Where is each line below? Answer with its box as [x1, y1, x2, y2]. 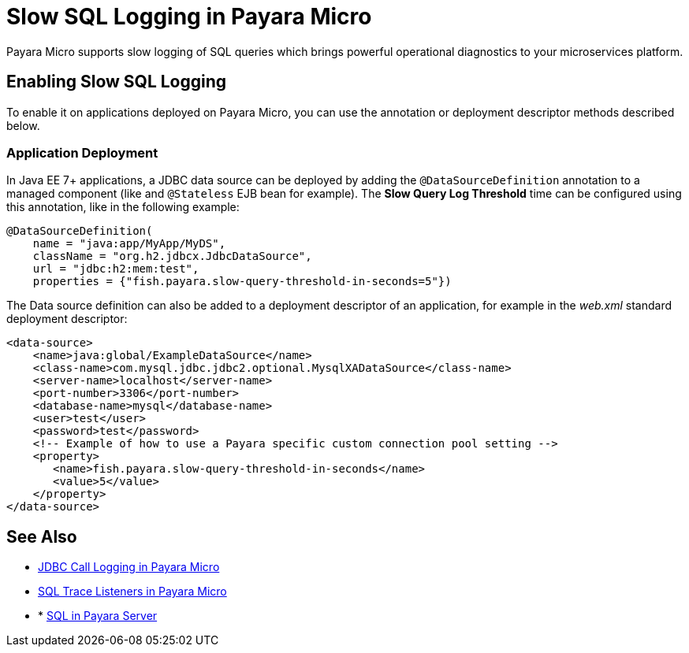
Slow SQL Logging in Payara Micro [6, 3, 372, 30]
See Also [6, 526, 77, 547]
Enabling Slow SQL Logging [6, 72, 227, 92]
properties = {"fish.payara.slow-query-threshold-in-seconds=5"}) [32, 275, 452, 288]
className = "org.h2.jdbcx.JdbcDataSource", [32, 250, 312, 263]
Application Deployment [6, 144, 158, 161]
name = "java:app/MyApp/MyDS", [32, 237, 226, 250]
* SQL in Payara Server [38, 609, 158, 623]
